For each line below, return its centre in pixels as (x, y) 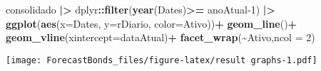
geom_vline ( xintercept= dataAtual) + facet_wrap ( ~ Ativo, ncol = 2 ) (160, 37)
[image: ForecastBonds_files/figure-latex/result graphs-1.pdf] (162, 60)
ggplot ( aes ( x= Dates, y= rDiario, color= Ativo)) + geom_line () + (152, 23)
